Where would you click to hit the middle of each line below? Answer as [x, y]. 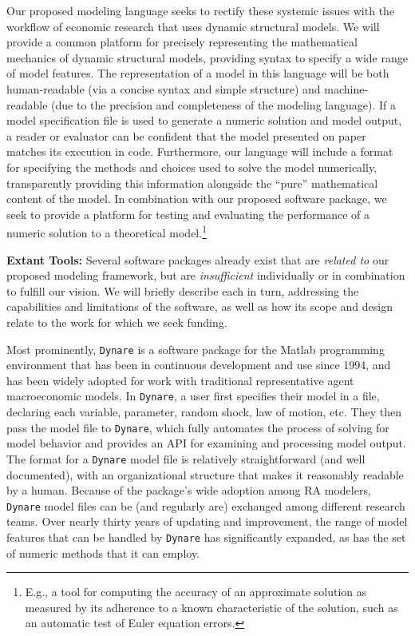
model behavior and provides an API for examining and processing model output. [206, 443]
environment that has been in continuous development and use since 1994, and [199, 365]
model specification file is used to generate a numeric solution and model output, [204, 120]
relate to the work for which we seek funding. [117, 322]
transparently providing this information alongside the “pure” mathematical [192, 183]
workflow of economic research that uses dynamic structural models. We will [193, 26]
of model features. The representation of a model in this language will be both [198, 73]
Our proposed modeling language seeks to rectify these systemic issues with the [201, 10]
